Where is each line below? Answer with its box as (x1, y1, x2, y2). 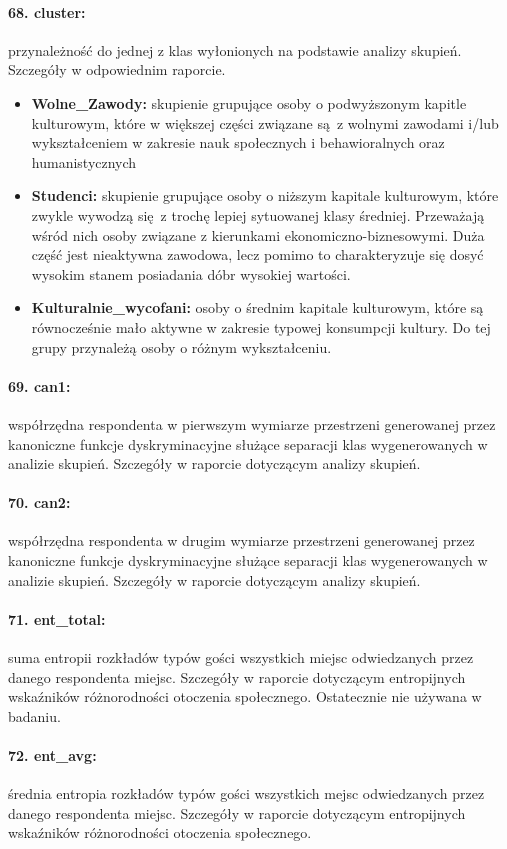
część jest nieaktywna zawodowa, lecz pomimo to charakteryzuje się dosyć (31, 244, 484, 265)
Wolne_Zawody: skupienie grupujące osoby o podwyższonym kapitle (31, 92, 467, 113)
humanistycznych (31, 151, 137, 172)
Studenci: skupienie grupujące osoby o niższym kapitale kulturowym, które (31, 185, 499, 206)
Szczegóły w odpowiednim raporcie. (8, 59, 226, 80)
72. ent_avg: (8, 745, 97, 766)
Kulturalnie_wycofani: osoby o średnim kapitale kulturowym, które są (31, 297, 484, 318)
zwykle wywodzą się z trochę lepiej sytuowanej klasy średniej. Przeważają (31, 204, 485, 225)
